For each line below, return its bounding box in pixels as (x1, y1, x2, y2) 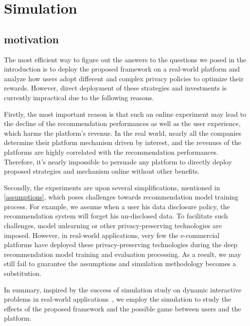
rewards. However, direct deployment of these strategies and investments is (4, 83, 227, 93)
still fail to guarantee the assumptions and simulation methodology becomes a (4, 258, 236, 269)
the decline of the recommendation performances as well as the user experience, (4, 118, 241, 128)
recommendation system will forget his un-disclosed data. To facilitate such (4, 211, 228, 221)
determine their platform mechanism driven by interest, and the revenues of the (4, 137, 241, 147)
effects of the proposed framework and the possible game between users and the (4, 303, 241, 313)
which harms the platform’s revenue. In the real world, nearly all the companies (4, 127, 242, 138)
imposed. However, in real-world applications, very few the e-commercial (4, 230, 220, 240)
